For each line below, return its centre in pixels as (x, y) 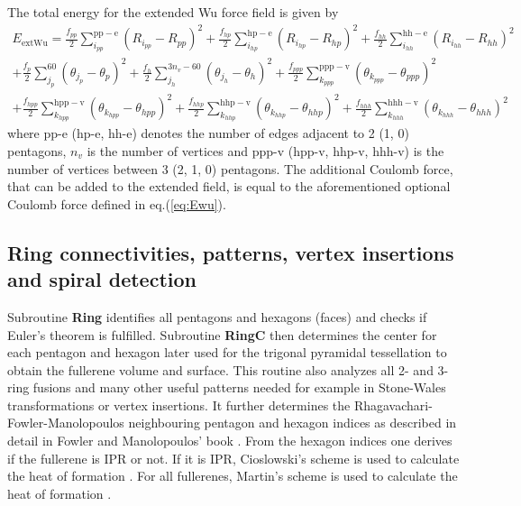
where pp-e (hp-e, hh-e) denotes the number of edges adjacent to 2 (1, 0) (208, 133)
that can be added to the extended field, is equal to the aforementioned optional (229, 186)
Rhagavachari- (393, 405)
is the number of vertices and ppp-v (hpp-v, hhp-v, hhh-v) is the (265, 150)
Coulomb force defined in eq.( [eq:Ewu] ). (117, 203)
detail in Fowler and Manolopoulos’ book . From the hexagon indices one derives (230, 441)
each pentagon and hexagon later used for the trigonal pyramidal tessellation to (227, 352)
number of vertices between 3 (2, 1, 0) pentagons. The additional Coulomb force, (230, 168)
